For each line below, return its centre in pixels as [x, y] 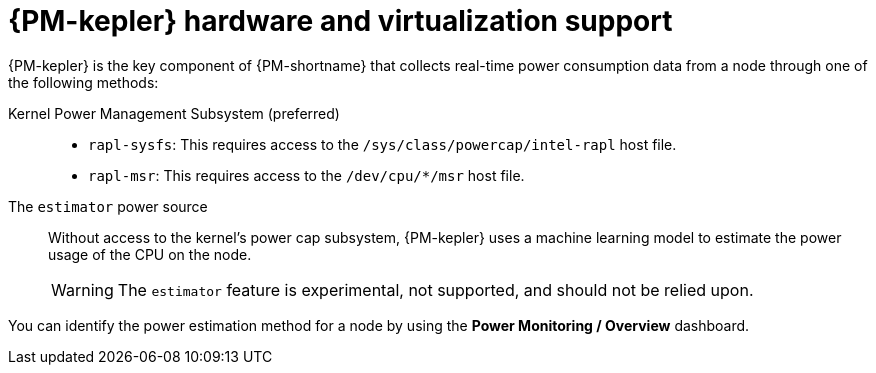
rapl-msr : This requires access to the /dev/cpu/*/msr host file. [306, 175]
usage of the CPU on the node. [150, 254]
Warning [82, 289]
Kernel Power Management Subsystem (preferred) [174, 113]
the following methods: [83, 82]
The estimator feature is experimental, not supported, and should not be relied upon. [435, 289]
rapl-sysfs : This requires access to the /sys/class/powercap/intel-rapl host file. [382, 144]
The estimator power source [108, 206]
